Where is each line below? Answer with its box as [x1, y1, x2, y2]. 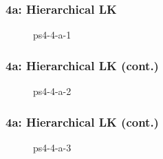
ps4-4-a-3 [33, 140, 72, 154]
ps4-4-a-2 [33, 84, 72, 98]
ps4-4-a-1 [33, 28, 72, 42]
